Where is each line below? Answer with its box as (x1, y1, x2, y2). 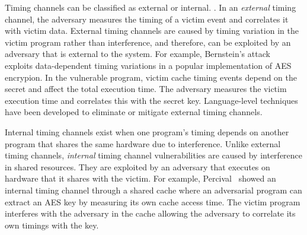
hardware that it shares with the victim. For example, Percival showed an (5, 172, 276, 185)
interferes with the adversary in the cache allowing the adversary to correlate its (5, 207, 296, 220)
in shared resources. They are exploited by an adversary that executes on (5, 160, 270, 173)
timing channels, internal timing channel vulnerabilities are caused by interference (5, 149, 303, 161)
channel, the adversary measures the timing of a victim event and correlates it (5, 12, 289, 25)
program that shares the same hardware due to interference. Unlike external (5, 137, 281, 150)
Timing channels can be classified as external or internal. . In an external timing (5, 1, 296, 13)
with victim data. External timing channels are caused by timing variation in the (5, 24, 299, 37)
